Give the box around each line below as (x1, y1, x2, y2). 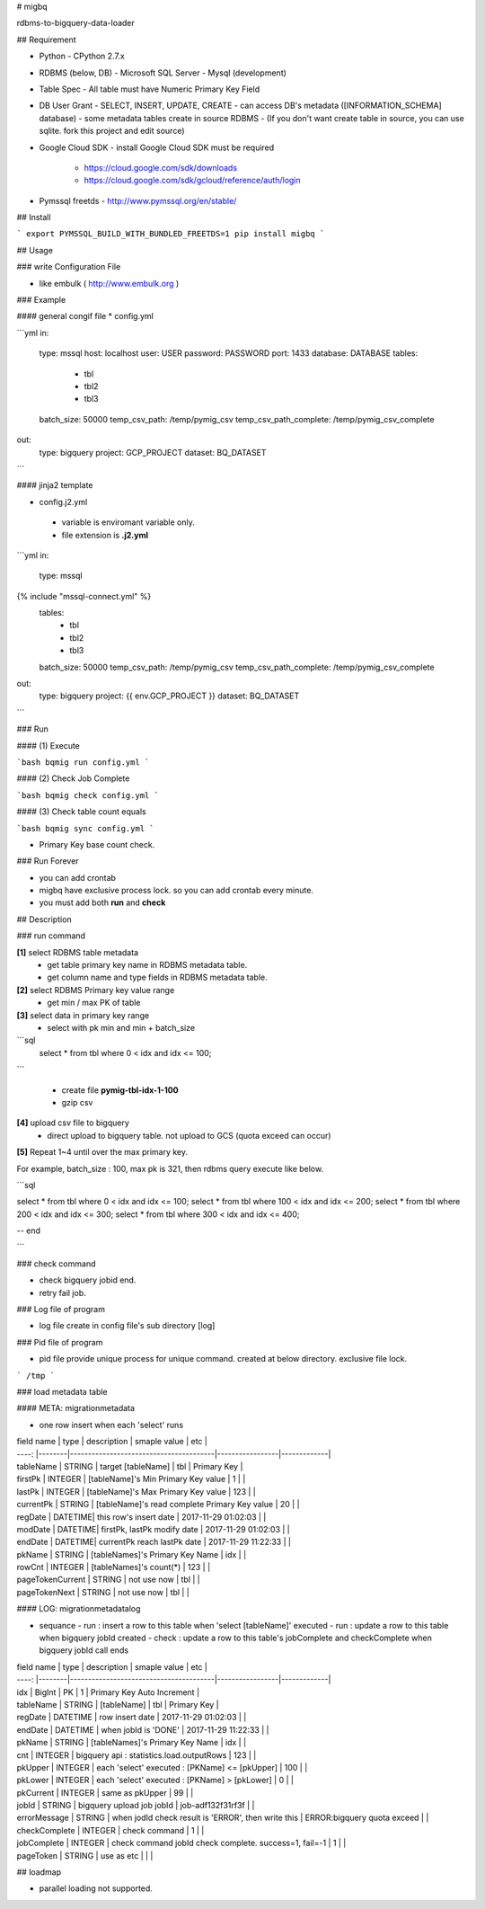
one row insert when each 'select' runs (39, 1419, 184, 1430)
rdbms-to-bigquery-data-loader (16, 18, 135, 29)
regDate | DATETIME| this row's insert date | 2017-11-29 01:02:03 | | (16, 1511, 267, 1523)
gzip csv (61, 1097, 93, 1107)
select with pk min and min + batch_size (47, 1023, 196, 1033)
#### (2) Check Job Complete (16, 773, 130, 784)
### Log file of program (16, 1304, 105, 1315)
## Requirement (16, 34, 76, 45)
